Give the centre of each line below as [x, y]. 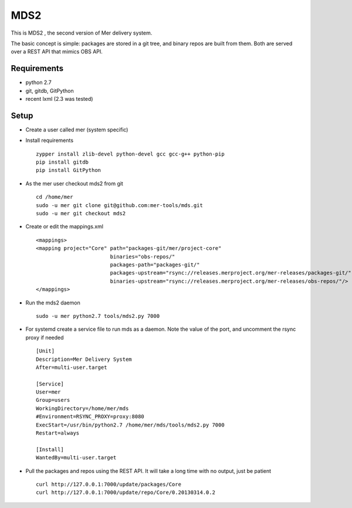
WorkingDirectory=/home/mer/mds [82, 408]
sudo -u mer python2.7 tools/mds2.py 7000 [98, 316]
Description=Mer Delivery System [84, 359]
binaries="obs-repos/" [143, 256]
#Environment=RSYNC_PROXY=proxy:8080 [90, 417]
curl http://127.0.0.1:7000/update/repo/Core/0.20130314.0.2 [126, 492]
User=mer [48, 392]
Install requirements [49, 140]
